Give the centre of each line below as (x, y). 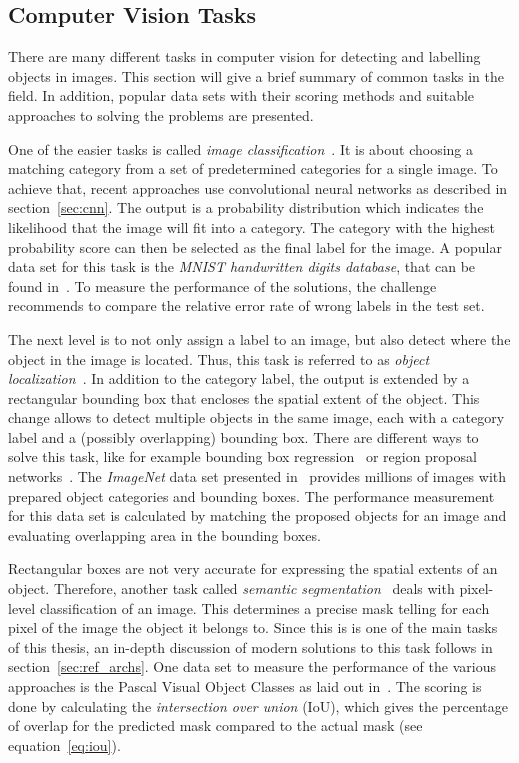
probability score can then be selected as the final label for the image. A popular (255, 246)
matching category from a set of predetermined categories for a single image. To (253, 168)
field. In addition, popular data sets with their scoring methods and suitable (241, 95)
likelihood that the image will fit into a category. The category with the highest (252, 226)
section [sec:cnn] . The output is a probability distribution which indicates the (246, 207)
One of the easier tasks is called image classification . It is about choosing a (241, 148)
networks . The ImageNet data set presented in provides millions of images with (257, 476)
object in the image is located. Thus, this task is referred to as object (219, 358)
